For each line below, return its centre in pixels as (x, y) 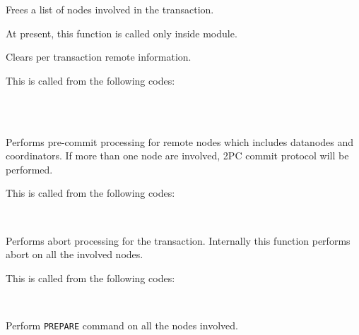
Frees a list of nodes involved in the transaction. (110, 9)
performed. (29, 169)
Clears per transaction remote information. (99, 57)
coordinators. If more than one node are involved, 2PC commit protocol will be (177, 156)
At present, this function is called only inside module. (122, 33)
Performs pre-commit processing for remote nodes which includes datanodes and (180, 141)
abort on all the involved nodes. (75, 254)
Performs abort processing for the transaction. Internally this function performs (178, 240)
